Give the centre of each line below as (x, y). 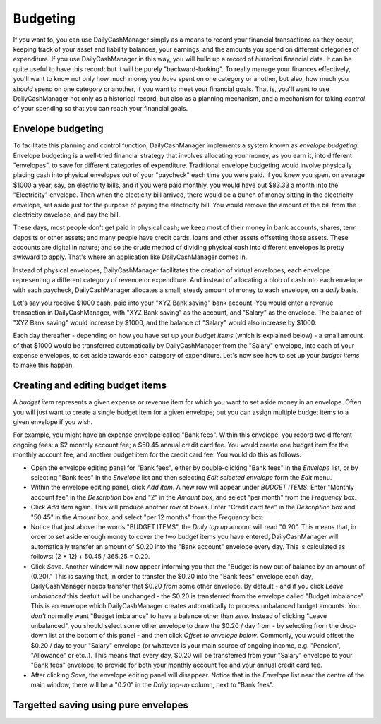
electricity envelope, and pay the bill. (67, 215)
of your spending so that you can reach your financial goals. (101, 109)
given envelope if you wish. (53, 422)
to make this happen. (43, 365)
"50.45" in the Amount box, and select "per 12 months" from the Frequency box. (147, 517)
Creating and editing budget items (90, 386)
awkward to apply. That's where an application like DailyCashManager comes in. (130, 257)
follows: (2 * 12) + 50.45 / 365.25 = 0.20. (90, 557)
